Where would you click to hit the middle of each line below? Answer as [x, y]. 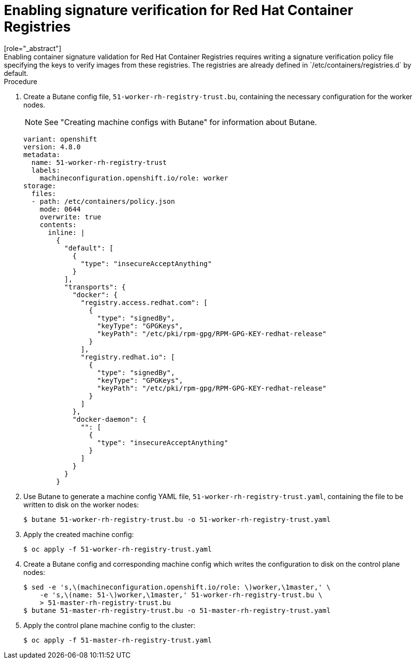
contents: [58, 224]
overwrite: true [70, 217]
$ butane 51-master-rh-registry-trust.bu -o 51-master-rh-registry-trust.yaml [177, 610]
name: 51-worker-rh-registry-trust [99, 162]
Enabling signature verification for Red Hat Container [179, 10]
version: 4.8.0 [52, 147]
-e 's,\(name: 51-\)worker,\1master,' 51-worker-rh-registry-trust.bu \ [181, 595]
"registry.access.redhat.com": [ [144, 302]
